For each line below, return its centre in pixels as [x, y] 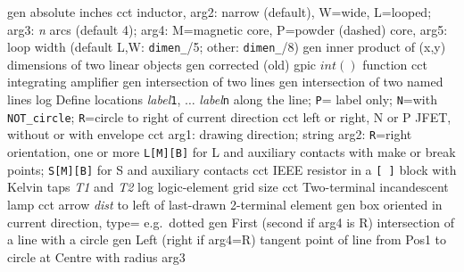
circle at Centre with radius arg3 [96, 256]
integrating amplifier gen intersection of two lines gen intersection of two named [225, 82]
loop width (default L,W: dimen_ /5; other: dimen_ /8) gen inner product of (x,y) [227, 47]
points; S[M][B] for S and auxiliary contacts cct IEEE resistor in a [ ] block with [232, 169]
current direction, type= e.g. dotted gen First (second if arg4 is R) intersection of [231, 222]
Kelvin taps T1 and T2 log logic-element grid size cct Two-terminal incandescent [228, 187]
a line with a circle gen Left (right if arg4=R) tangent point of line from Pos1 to [227, 239]
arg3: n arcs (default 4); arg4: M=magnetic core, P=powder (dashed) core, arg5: [228, 29]
